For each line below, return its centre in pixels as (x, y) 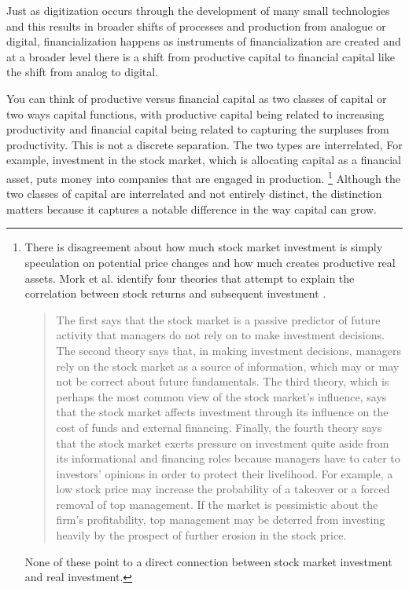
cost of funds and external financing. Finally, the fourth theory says (219, 427)
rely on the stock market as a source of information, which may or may (228, 366)
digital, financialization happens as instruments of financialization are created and (204, 41)
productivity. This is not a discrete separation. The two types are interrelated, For (204, 144)
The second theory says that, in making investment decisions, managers (229, 350)
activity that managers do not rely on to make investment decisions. (220, 335)
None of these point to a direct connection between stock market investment (208, 561)
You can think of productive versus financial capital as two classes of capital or (197, 98)
